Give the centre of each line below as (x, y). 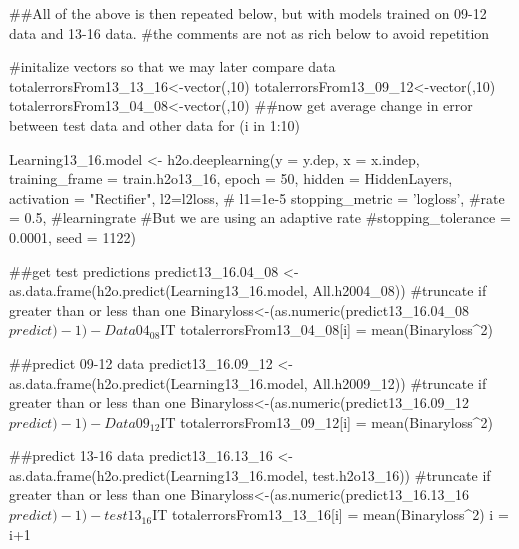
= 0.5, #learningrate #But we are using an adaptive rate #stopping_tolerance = (260, 217)
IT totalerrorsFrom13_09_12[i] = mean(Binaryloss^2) (326, 421)
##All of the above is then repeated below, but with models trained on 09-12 (248, 13)
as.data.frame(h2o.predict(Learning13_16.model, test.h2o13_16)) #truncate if (250, 474)
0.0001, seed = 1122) (72, 236)
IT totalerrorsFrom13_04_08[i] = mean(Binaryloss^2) (326, 329)
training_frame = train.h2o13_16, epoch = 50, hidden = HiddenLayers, (231, 178)
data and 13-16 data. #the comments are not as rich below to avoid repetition (249, 32)
